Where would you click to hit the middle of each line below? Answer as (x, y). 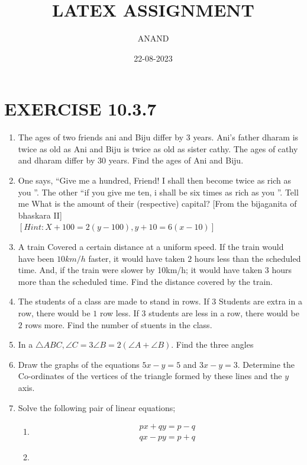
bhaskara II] (40, 215)
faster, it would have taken (137, 258)
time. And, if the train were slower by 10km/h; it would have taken (140, 270)
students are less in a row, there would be (224, 312)
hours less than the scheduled (248, 258)
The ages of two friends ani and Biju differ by (101, 137)
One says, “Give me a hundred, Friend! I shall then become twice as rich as (154, 180)
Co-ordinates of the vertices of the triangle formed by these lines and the (150, 376)
